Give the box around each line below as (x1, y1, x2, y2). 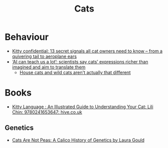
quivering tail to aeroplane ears (12, 53, 77, 59)
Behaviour (5, 31, 49, 43)
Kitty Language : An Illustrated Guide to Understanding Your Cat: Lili (12, 104, 153, 110)
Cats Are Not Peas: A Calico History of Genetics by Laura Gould (12, 137, 145, 143)
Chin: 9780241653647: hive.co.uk (12, 109, 82, 115)
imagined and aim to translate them (12, 64, 86, 70)
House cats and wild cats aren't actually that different (19, 69, 131, 76)
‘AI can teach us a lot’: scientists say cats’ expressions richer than (12, 58, 148, 64)
